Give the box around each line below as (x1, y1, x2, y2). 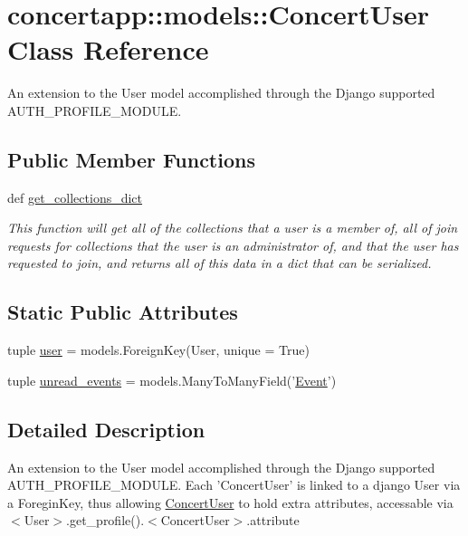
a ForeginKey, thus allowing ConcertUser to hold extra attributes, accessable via (7, 493, 454, 512)
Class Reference (7, 31, 209, 68)
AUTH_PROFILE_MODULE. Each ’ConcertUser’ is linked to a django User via (7, 475, 461, 494)
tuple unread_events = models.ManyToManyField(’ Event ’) (7, 370, 337, 389)
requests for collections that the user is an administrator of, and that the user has (7, 235, 459, 254)
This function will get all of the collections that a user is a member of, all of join (7, 218, 458, 237)
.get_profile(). (66, 511, 145, 530)
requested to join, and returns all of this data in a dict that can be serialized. (7, 254, 432, 273)
